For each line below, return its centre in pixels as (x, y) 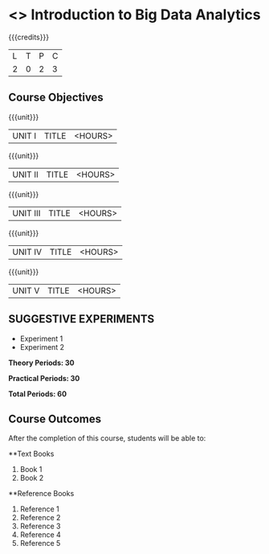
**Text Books (31, 454)
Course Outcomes (55, 419)
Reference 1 (39, 509)
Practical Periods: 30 (44, 378)
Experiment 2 (42, 347)
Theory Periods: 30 (41, 363)
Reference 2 (40, 518)
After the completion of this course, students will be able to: (107, 438)
